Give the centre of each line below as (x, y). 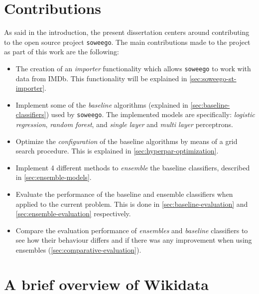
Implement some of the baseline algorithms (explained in (102, 104)
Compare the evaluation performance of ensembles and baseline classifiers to (132, 230)
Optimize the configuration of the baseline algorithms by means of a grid (127, 141)
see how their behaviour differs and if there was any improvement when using (134, 240)
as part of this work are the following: (62, 52)
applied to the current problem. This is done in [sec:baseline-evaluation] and (132, 204)
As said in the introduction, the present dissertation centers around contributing (127, 32)
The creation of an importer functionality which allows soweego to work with (133, 68)
